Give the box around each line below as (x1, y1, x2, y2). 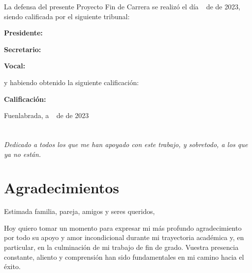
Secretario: (4, 44, 41, 54)
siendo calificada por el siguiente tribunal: (4, 11, 130, 21)
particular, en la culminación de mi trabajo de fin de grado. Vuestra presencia (4, 242, 239, 252)
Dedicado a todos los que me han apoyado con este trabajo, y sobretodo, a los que (4, 139, 248, 149)
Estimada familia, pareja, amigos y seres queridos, (4, 206, 155, 216)
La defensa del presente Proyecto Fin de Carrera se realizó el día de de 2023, (4, 1, 241, 11)
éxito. (4, 261, 21, 272)
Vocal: (4, 61, 26, 71)
